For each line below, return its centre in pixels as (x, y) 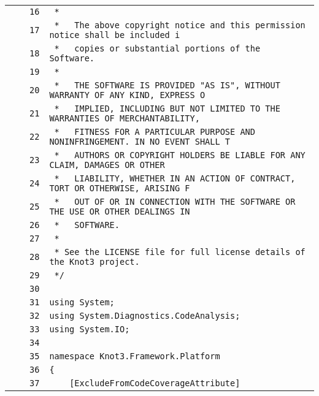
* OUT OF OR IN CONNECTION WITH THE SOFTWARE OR (175, 202)
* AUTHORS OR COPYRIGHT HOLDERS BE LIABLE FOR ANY (180, 155)
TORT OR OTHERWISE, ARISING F (120, 188)
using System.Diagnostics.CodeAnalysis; (145, 316)
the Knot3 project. (94, 262)
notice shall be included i (115, 35)
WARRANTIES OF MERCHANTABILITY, (125, 118)
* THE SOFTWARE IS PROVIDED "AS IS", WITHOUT (167, 85)
